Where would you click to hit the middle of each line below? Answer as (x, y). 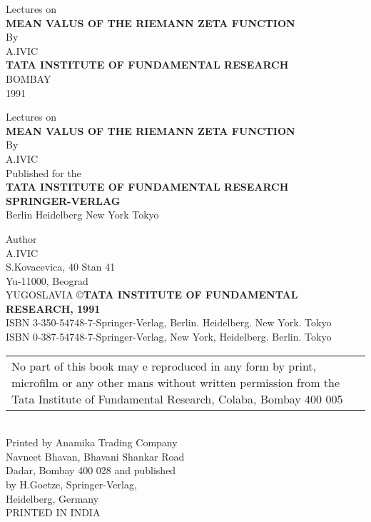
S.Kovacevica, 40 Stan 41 (61, 267)
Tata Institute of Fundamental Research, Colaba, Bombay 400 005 (177, 398)
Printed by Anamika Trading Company (92, 442)
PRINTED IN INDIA (53, 512)
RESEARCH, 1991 (53, 308)
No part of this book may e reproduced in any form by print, (164, 366)
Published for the (44, 172)
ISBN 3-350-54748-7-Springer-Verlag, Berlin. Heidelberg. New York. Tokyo (169, 322)
